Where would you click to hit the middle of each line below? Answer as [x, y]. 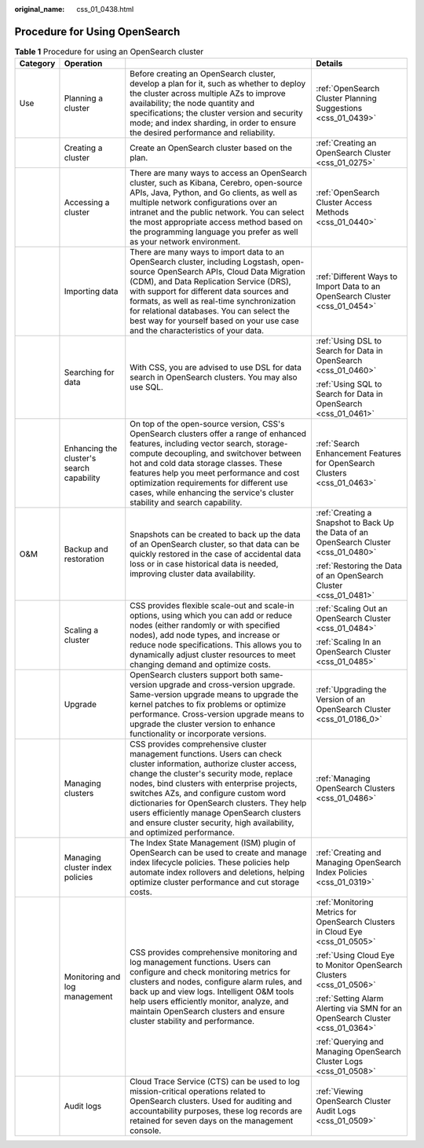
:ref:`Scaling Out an [352, 609]
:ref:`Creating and [349, 853]
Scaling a [81, 630]
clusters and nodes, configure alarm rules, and [216, 982]
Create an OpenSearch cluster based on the [211, 148]
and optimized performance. [183, 833]
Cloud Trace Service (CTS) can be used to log [215, 1082]
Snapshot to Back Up [355, 523]
